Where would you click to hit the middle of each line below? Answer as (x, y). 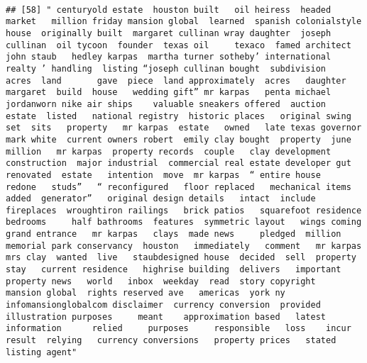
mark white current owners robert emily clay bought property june (179, 139)
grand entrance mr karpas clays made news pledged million (174, 234)
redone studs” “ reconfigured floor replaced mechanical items (179, 187)
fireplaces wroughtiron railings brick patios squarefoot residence (184, 210)
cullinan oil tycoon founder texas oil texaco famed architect (179, 45)
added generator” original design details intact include (161, 199)
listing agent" (42, 352)
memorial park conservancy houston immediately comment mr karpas (184, 246)
